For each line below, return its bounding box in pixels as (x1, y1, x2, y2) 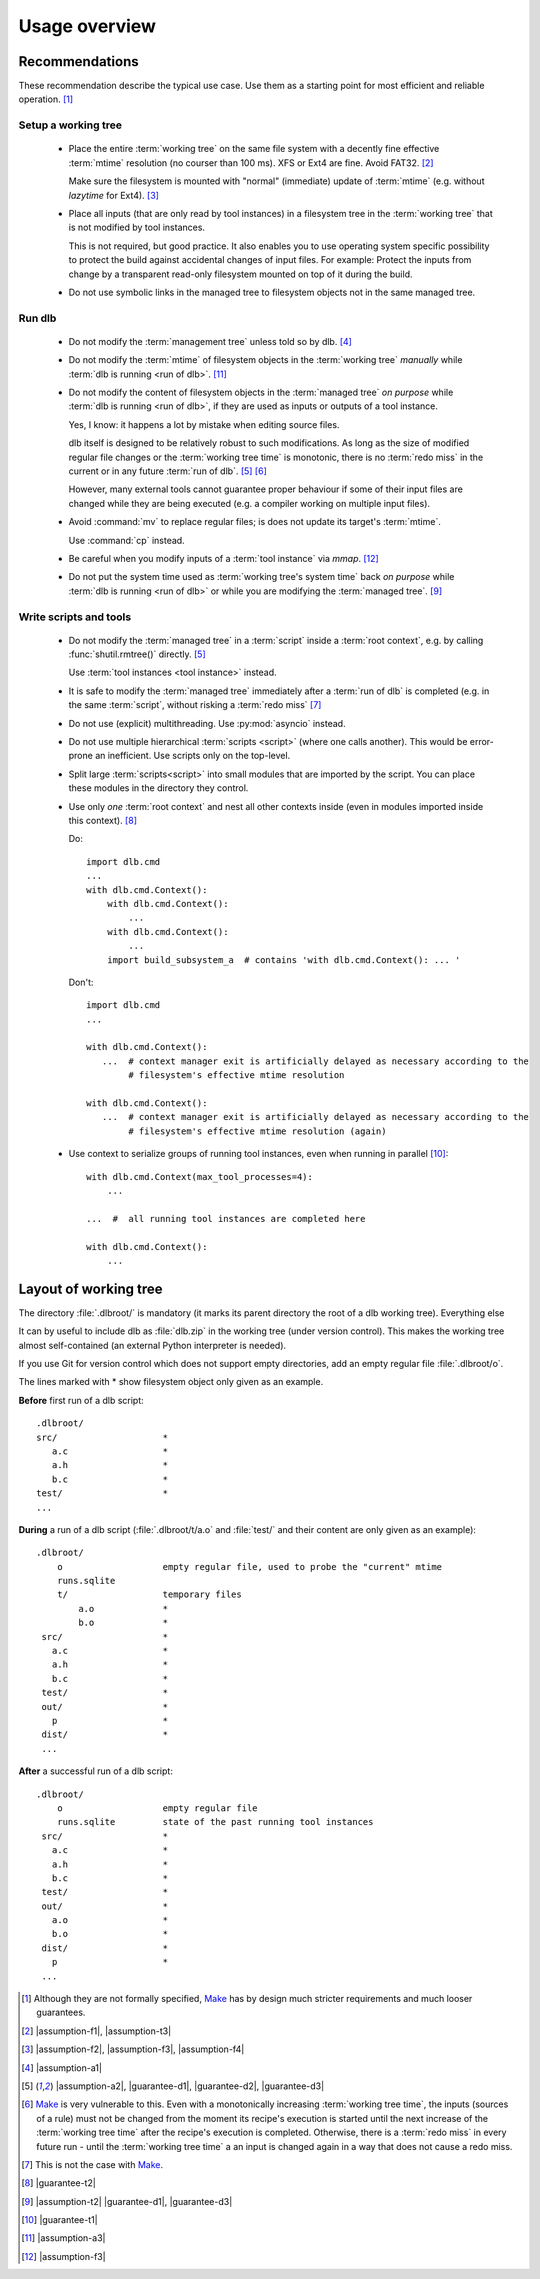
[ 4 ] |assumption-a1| (21, 2061, 102, 2074)
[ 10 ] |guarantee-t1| (21, 2214, 99, 2226)
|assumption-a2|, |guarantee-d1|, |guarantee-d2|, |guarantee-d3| (55, 2080, 325, 2092)
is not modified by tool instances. (68, 221, 205, 234)
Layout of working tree (18, 1280, 164, 1297)
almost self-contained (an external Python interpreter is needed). (18, 1339, 287, 1351)
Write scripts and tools (18, 610, 132, 624)
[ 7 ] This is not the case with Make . (21, 2158, 164, 2170)
